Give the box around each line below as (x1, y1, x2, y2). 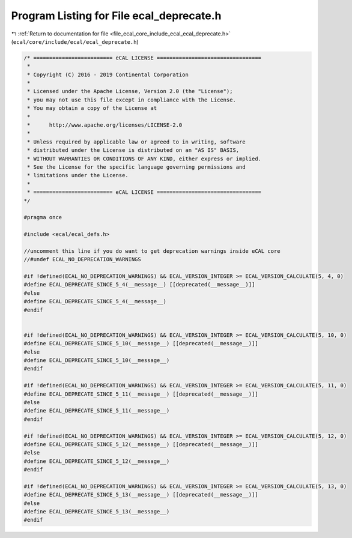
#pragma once (23, 214, 62, 221)
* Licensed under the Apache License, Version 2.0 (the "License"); (27, 88, 233, 95)
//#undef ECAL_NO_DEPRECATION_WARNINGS (23, 256, 141, 263)
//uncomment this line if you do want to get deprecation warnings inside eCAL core (23, 247, 281, 255)
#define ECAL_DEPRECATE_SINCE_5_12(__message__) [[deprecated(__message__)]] (23, 441, 258, 447)
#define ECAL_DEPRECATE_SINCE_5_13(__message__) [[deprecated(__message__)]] (23, 491, 258, 498)
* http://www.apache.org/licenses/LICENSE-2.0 (27, 122, 183, 128)
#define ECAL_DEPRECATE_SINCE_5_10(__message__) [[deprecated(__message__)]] (23, 340, 258, 347)
